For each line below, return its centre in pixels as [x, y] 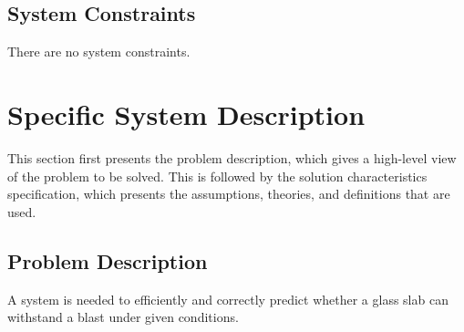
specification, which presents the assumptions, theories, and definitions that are [229, 194]
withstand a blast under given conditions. [123, 317]
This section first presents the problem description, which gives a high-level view [232, 157]
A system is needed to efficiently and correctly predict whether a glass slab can [228, 299]
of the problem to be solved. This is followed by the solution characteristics [217, 176]
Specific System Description [186, 114]
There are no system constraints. [99, 52]
